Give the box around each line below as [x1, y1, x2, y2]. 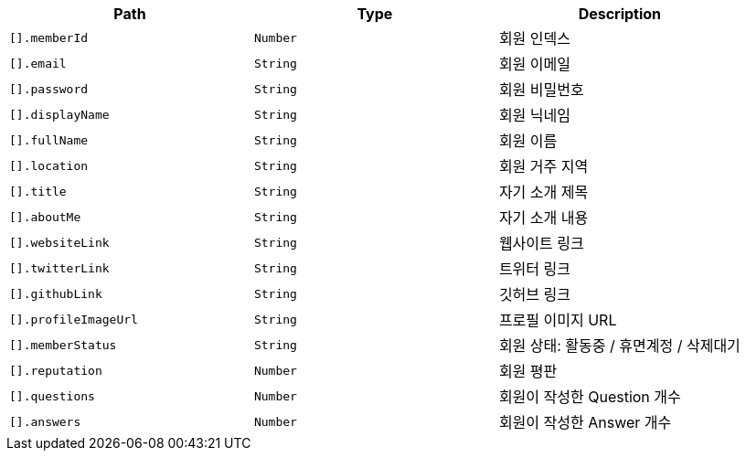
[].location [9, 158, 89, 173]
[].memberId [9, 30, 89, 45]
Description [578, 5, 662, 23]
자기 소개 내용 [498, 208, 589, 227]
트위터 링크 [498, 260, 570, 278]
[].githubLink [9, 286, 102, 301]
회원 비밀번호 [498, 80, 584, 99]
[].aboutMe [9, 209, 81, 224]
